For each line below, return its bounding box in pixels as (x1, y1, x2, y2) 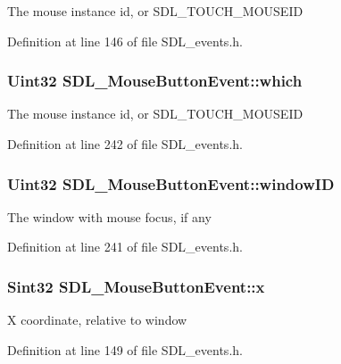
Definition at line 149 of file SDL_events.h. (7, 340, 243, 359)
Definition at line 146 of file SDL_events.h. (7, 31, 243, 50)
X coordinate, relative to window (7, 310, 187, 329)
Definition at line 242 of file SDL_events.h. (7, 135, 243, 153)
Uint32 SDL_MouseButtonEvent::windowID (7, 172, 335, 194)
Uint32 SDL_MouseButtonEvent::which (7, 70, 303, 92)
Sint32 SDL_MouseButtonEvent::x (7, 275, 265, 297)
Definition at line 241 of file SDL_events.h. (7, 237, 243, 256)
